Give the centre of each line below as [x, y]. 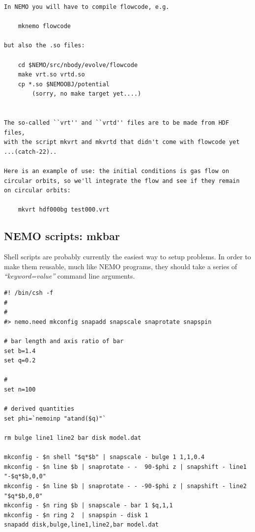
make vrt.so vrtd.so [51, 75]
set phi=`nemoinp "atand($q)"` [55, 418]
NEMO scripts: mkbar [62, 236]
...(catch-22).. [30, 152]
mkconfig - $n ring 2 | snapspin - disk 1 [76, 515]
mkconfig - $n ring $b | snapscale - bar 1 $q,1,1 [88, 506]
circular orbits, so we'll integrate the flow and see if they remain [122, 181]
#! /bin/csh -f [29, 293]
